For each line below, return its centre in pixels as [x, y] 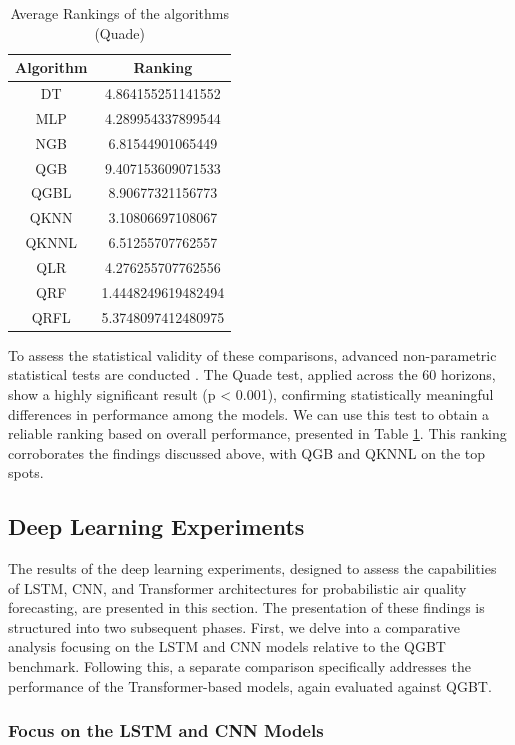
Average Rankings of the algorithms [119, 13]
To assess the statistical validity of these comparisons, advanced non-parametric [252, 354]
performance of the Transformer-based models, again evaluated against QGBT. [250, 685]
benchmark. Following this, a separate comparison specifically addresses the [239, 666]
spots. [26, 472]
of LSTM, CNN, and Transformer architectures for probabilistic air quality [237, 587]
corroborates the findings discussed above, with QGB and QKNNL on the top [247, 452]
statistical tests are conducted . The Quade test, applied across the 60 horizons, [252, 374]
